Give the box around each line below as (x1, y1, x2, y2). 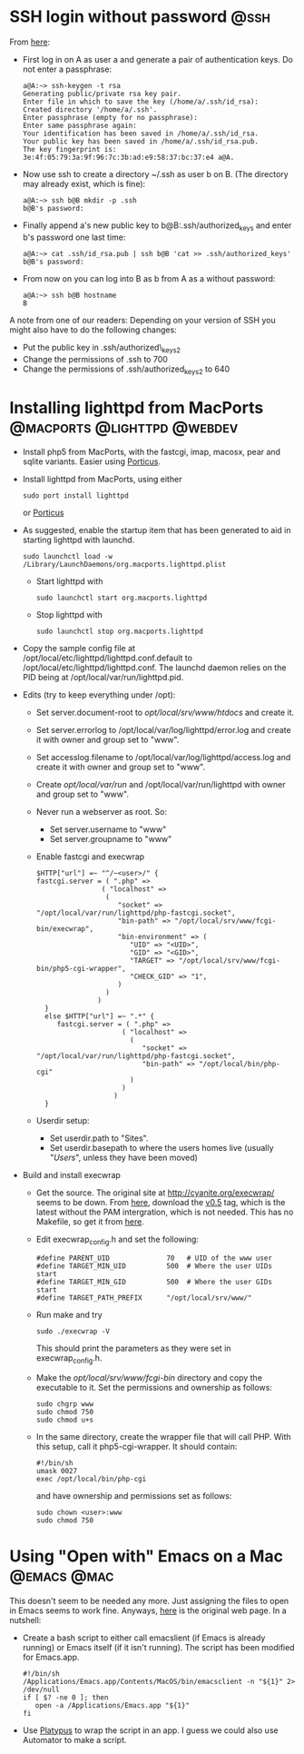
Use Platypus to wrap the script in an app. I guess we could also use (22, 1724, 279, 1736)
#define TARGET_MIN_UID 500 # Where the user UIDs (35, 1262, 272, 1271)
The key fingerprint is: (22, 144, 117, 154)
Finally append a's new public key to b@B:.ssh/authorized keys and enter (22, 220, 292, 233)
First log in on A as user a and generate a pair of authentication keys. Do (22, 54, 293, 64)
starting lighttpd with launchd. (22, 534, 135, 546)
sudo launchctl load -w (22, 552, 113, 561)
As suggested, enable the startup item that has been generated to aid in (22, 525, 292, 536)
